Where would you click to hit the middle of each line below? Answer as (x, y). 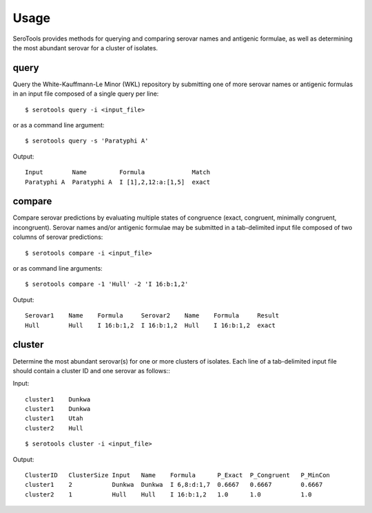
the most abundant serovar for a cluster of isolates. (85, 48)
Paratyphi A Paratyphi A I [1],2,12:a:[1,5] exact (117, 182)
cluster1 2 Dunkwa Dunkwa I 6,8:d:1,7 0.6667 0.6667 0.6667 (174, 485)
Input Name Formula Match (117, 172)
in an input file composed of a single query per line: (86, 94)
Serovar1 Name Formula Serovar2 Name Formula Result (152, 316)
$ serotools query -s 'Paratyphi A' (87, 141)
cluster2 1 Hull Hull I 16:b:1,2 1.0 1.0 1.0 (168, 494)
